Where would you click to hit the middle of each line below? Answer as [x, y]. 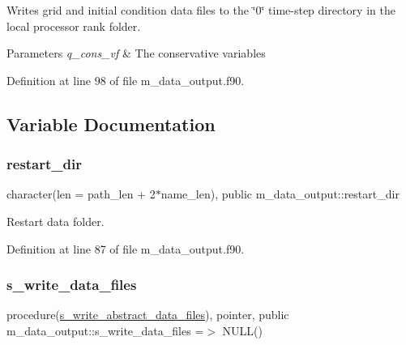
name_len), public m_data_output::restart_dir [280, 194]
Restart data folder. [56, 221]
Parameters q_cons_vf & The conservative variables [136, 53]
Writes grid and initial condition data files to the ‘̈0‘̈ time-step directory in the [201, 10]
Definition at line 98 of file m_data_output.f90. [126, 80]
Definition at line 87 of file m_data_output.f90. [126, 248]
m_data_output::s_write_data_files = [105, 330]
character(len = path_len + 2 [81, 194]
